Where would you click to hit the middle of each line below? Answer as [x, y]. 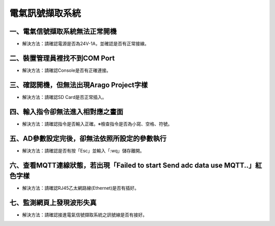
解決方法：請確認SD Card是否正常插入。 [64, 97]
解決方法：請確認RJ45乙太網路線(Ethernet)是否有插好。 [81, 188]
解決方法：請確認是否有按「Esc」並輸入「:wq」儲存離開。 [83, 150]
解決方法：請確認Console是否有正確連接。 [67, 70]
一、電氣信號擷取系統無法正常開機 [63, 31]
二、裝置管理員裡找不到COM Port [62, 58]
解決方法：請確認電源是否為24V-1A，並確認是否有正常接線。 [86, 44]
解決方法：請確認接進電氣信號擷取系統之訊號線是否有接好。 [85, 215]
